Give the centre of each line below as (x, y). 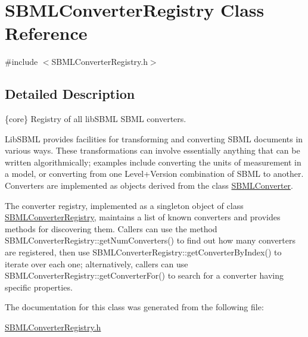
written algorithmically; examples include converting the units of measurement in (153, 162)
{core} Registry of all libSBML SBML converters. (96, 119)
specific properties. (39, 287)
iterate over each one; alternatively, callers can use (97, 263)
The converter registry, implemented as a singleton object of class (124, 205)
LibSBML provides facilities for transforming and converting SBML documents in (154, 138)
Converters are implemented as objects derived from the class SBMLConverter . (149, 185)
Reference (46, 33)
